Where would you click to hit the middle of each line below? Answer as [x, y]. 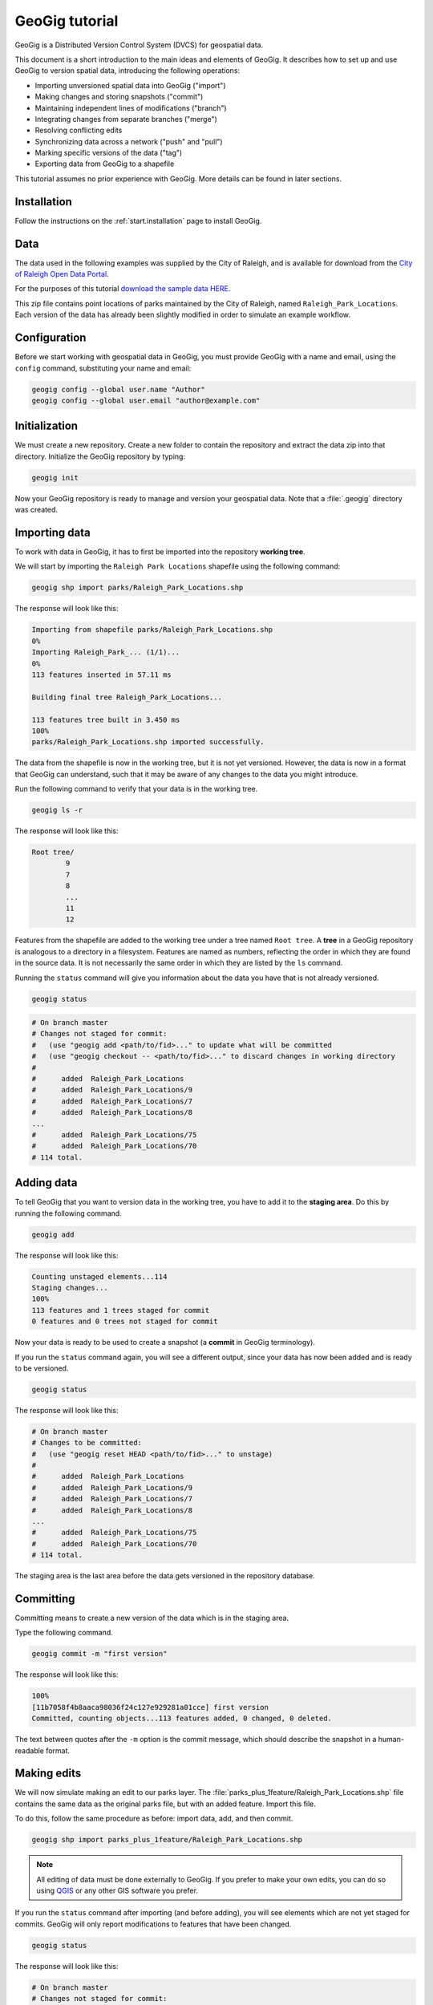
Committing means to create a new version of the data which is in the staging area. [152, 1618]
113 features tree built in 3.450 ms [106, 719]
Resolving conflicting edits [79, 130]
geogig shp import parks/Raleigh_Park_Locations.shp [138, 588]
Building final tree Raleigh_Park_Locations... [127, 697]
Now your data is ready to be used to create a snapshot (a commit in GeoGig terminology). [165, 1343]
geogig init [55, 478]
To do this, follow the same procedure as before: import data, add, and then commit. [154, 1819]
